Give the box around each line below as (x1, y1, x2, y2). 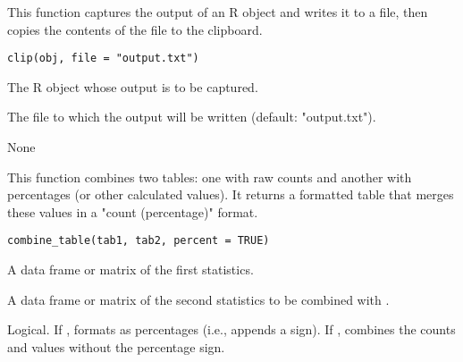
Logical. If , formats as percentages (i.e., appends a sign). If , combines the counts (7, 320, 456, 339)
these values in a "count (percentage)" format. (7, 202, 258, 221)
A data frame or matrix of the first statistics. (7, 260, 254, 279)
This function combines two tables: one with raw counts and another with (7, 167, 412, 186)
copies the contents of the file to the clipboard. (7, 20, 263, 38)
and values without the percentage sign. (7, 337, 225, 356)
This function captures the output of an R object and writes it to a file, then (7, 3, 428, 21)
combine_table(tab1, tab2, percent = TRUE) (7, 234, 270, 248)
